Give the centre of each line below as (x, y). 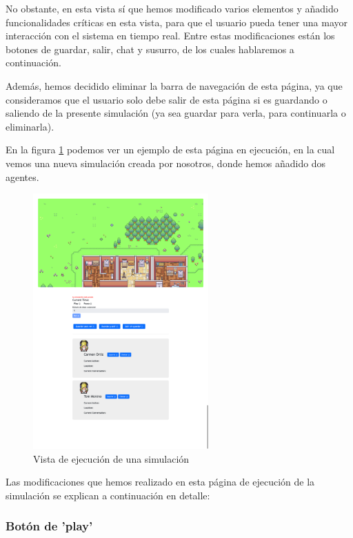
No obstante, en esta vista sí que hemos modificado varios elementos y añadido (172, 8)
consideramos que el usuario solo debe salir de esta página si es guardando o (167, 99)
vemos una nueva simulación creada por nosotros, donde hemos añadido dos (166, 163)
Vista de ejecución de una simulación (111, 458)
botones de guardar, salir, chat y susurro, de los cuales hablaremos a (150, 49)
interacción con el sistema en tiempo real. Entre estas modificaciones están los (170, 36)
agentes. (22, 176)
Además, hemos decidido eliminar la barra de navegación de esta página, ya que (174, 85)
